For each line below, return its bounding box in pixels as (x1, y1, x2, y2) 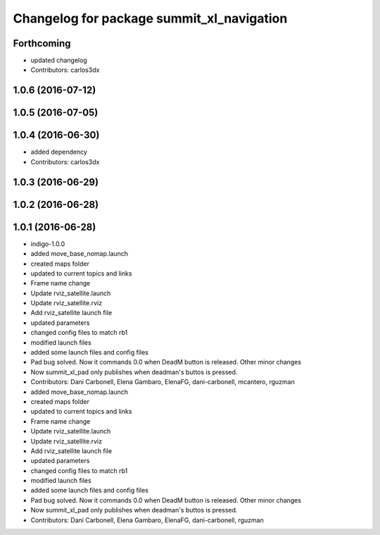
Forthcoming (13, 37, 71, 49)
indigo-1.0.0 (30, 240, 65, 248)
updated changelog (30, 56, 87, 65)
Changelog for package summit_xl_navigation (13, 11, 288, 26)
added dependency (30, 148, 88, 156)
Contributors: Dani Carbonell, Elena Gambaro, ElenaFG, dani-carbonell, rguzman (30, 515, 264, 524)
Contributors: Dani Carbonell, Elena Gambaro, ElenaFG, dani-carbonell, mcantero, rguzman (30, 378, 295, 386)
